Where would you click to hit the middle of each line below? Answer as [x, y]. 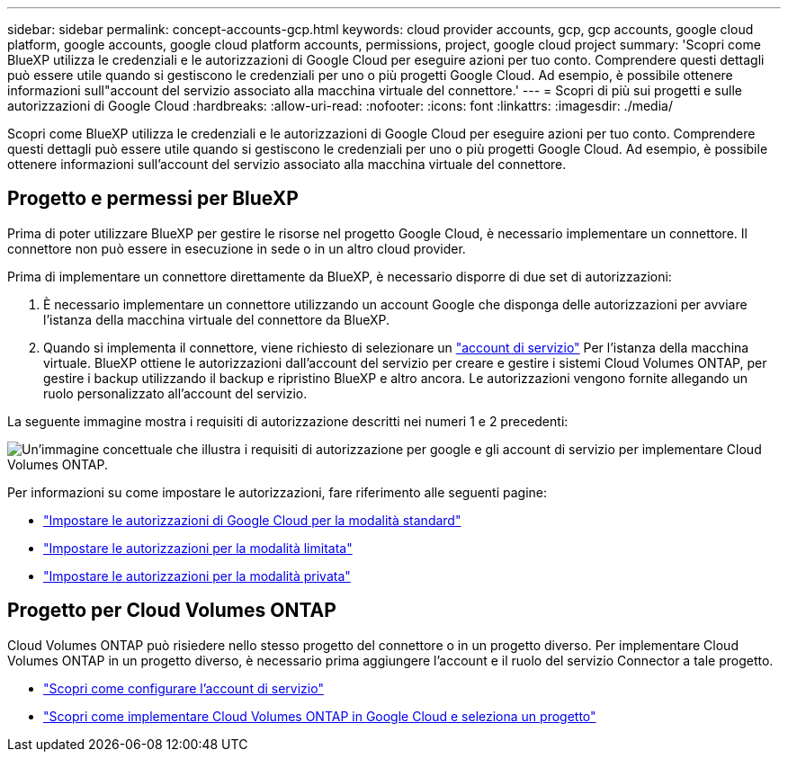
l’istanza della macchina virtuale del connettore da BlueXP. [216, 319]
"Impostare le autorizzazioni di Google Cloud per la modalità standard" [252, 520]
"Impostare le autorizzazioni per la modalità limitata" [198, 548]
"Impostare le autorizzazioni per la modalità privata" [197, 576]
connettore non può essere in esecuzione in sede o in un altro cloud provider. [237, 248]
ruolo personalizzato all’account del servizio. [175, 393]
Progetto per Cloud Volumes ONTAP [172, 611]
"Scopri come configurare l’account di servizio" [184, 688]
